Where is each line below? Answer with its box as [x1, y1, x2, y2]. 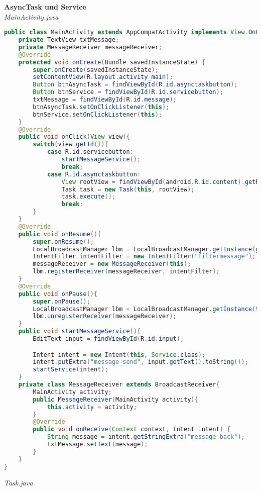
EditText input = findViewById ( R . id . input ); [33, 335, 184, 343]
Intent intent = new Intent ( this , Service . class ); [33, 351, 206, 358]
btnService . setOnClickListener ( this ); [33, 111, 163, 118]
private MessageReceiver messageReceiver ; [18, 43, 163, 51]
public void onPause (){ [18, 290, 98, 298]
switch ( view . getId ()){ [33, 141, 108, 148]
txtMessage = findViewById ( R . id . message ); [33, 96, 177, 104]
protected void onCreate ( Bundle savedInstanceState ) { [18, 58, 206, 66]
